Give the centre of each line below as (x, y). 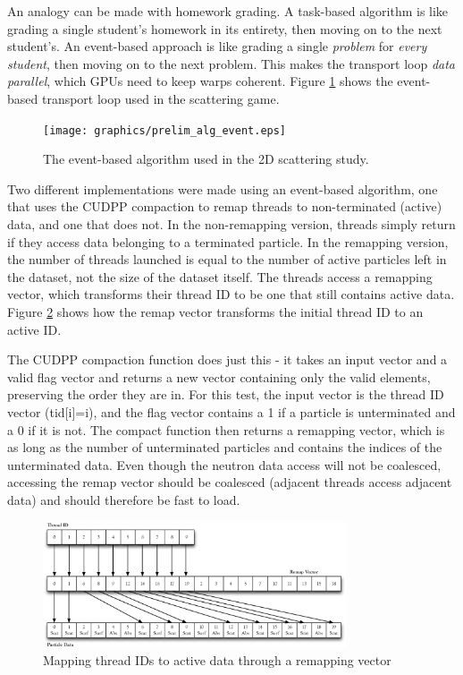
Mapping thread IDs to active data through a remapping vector (217, 659)
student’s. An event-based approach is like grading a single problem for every (217, 46)
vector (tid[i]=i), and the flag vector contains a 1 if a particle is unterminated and (231, 411)
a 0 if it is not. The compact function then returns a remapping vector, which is (226, 429)
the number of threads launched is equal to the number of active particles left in (227, 259)
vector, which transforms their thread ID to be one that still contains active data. (231, 294)
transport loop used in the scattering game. (160, 98)
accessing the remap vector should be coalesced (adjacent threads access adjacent (230, 482)
